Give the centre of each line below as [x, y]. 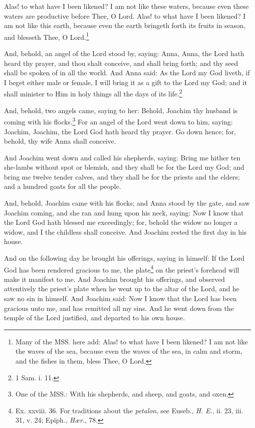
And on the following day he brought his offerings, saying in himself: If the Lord [124, 258]
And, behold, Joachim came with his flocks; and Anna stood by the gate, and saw [127, 203]
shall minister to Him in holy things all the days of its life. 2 [93, 93]
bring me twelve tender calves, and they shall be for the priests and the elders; [122, 176]
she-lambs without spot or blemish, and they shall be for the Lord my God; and [124, 167]
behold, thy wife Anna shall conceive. [60, 141]
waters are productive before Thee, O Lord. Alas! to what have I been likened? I [125, 15]
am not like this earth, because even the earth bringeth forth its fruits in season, [125, 25]
